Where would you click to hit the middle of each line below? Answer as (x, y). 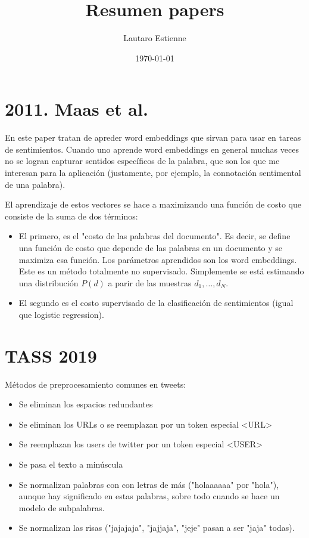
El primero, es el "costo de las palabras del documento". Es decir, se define (154, 236)
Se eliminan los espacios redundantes (86, 404)
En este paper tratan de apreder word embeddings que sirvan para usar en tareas (153, 137)
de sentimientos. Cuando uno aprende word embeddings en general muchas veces (152, 149)
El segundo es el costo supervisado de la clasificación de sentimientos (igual (156, 303)
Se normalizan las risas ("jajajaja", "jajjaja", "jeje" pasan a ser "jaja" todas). (157, 528)
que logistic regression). (61, 314)
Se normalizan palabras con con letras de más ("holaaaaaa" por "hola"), (149, 484)
